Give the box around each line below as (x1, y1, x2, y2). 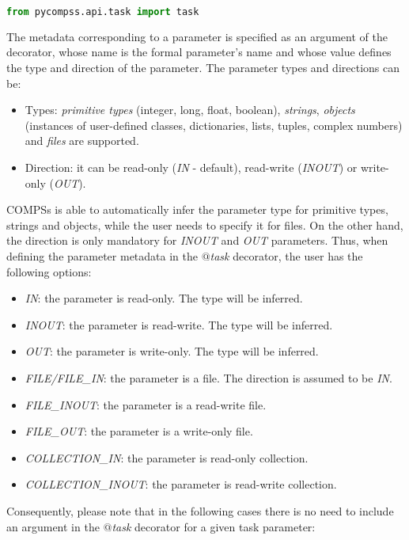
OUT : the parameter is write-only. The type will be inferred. (25, 343, 319, 359)
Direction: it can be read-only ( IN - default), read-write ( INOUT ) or (25, 159, 358, 176)
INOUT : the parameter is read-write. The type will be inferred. (25, 316, 333, 333)
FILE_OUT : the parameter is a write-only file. (25, 423, 253, 439)
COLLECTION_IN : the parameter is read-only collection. (25, 449, 309, 466)
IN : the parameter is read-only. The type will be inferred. (25, 290, 303, 306)
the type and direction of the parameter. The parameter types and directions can (6, 59, 400, 76)
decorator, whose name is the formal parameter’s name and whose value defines (6, 44, 392, 60)
